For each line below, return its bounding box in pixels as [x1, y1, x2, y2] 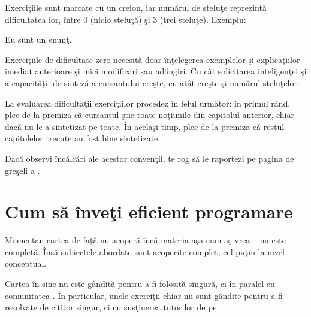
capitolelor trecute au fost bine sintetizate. [5, 132, 161, 144]
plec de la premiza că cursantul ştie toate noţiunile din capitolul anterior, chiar [5, 108, 294, 121]
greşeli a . [5, 164, 40, 176]
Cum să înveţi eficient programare [5, 199, 293, 224]
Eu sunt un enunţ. [5, 33, 72, 46]
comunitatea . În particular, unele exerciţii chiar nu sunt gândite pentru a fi [5, 289, 283, 301]
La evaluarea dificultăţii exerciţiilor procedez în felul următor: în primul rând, [5, 96, 291, 109]
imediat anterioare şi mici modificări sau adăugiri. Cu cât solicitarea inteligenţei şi [5, 65, 307, 77]
